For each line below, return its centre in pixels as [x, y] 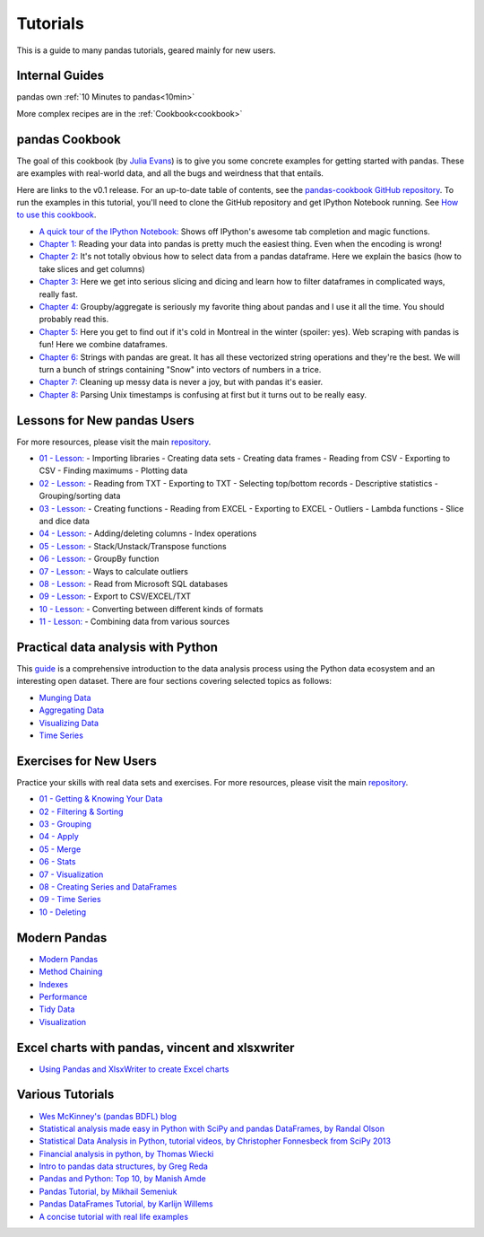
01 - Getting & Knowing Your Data [101, 799]
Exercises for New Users [86, 761]
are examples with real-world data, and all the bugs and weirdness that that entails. [170, 173]
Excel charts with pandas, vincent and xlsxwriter [156, 1047]
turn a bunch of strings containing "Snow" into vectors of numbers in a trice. [180, 369]
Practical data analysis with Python [117, 647]
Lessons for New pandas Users [105, 421]
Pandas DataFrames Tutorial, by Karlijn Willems [126, 1204]
